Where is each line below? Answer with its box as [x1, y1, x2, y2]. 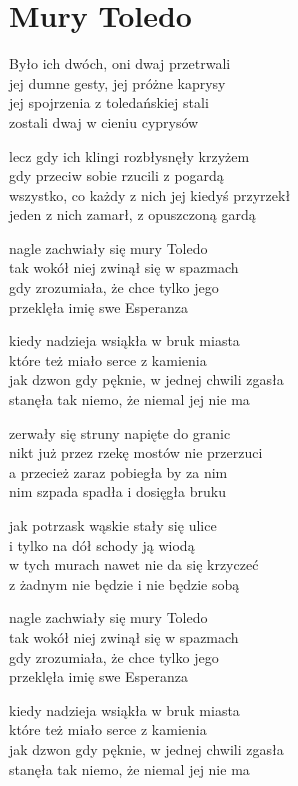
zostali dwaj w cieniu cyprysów [9, 111, 199, 132]
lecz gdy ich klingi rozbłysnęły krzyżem [9, 145, 250, 166]
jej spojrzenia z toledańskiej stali [9, 92, 209, 113]
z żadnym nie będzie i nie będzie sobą [9, 573, 240, 594]
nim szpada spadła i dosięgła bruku [9, 481, 226, 502]
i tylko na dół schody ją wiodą [9, 534, 195, 555]
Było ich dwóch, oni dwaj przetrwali [9, 53, 231, 74]
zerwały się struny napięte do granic [9, 422, 231, 443]
